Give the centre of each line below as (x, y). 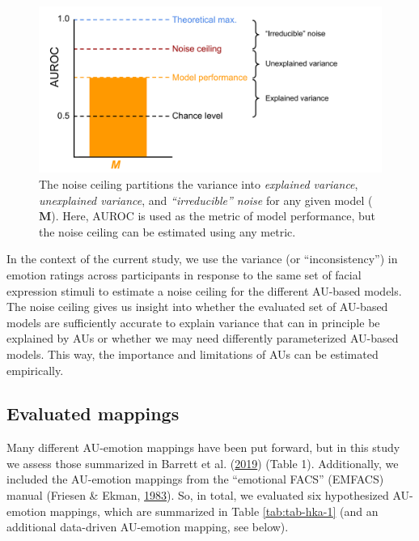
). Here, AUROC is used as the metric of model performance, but (214, 216)
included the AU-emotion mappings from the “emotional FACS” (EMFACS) (195, 479)
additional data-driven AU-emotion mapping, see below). (148, 527)
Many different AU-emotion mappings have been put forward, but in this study (203, 447)
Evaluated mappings (93, 413)
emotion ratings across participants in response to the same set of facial (184, 274)
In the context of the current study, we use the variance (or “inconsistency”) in (202, 259)
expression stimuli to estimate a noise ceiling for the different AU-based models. (204, 290)
